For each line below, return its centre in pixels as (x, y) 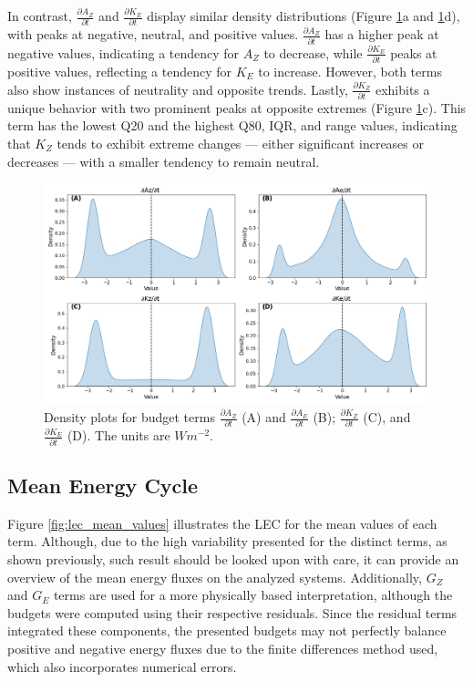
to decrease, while (313, 52)
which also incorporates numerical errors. (122, 666)
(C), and (387, 417)
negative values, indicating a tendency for (123, 52)
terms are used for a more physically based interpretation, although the (253, 595)
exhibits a (402, 89)
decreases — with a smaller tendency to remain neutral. (164, 161)
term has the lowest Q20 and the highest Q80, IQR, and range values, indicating (232, 125)
